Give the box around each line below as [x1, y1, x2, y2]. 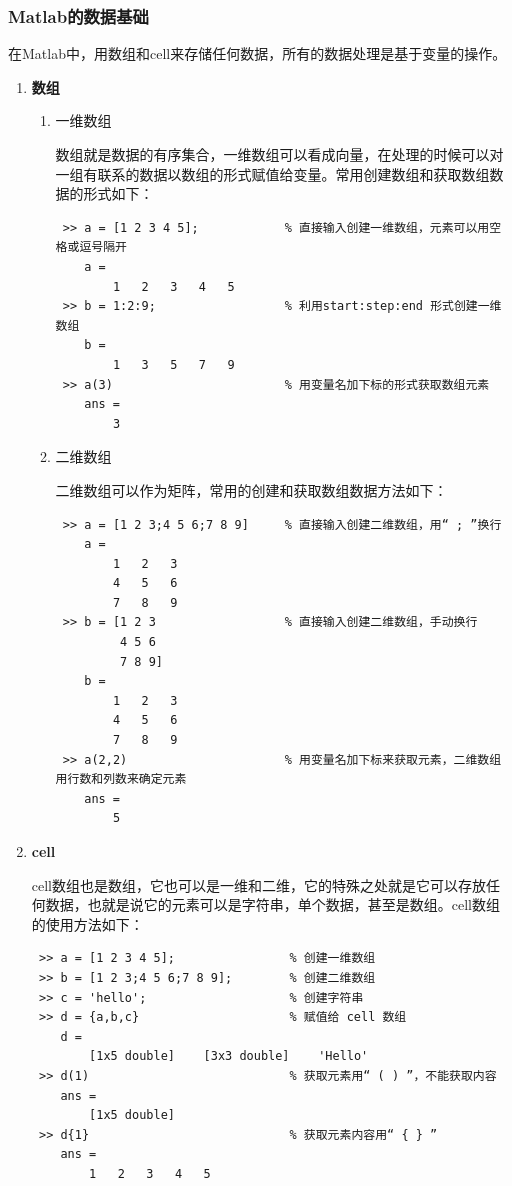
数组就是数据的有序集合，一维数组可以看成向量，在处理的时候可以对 [55, 144, 504, 164]
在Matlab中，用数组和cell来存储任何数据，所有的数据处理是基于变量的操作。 [8, 43, 507, 64]
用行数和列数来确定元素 [55, 772, 187, 787]
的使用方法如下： [31, 913, 144, 934]
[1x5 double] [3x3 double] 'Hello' [89, 1049, 369, 1064]
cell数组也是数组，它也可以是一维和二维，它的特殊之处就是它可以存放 [31, 874, 487, 895]
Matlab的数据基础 [8, 3, 149, 28]
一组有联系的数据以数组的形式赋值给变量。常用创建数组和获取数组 [55, 163, 490, 184]
